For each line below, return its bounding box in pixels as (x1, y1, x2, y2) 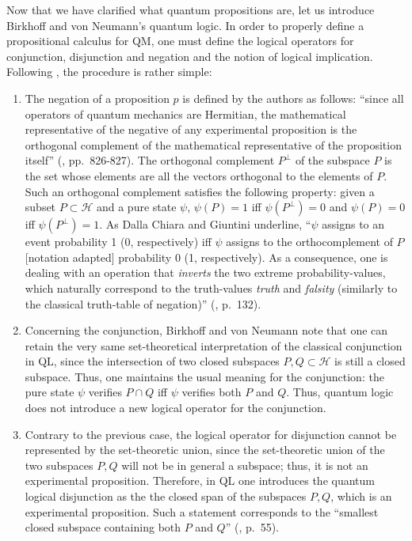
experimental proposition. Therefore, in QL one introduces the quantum (25, 472, 375, 489)
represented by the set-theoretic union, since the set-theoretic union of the (25, 441, 385, 458)
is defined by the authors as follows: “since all (182, 89, 404, 106)
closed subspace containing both (25, 519, 181, 535)
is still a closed (334, 353, 406, 369)
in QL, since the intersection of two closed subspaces (25, 353, 280, 369)
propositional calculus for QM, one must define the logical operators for (6, 32, 354, 49)
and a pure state (96, 199, 177, 215)
